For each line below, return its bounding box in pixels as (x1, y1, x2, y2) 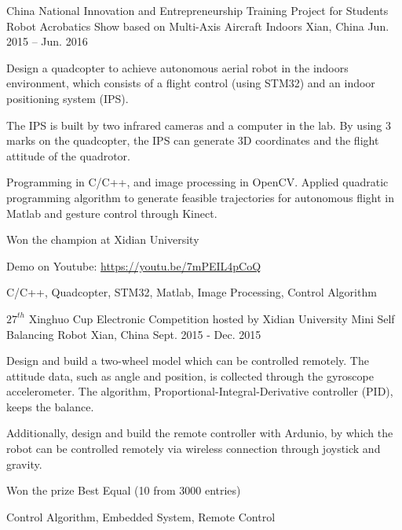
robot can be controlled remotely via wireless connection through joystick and (6, 440, 381, 457)
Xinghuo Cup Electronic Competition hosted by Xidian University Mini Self (28, 310, 395, 326)
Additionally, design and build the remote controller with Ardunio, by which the (6, 425, 393, 441)
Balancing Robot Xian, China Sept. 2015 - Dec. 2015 (6, 326, 261, 342)
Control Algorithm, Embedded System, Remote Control (6, 508, 276, 524)
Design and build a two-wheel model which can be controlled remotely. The (6, 352, 369, 369)
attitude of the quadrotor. (6, 147, 131, 164)
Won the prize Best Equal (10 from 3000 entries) (6, 482, 241, 499)
